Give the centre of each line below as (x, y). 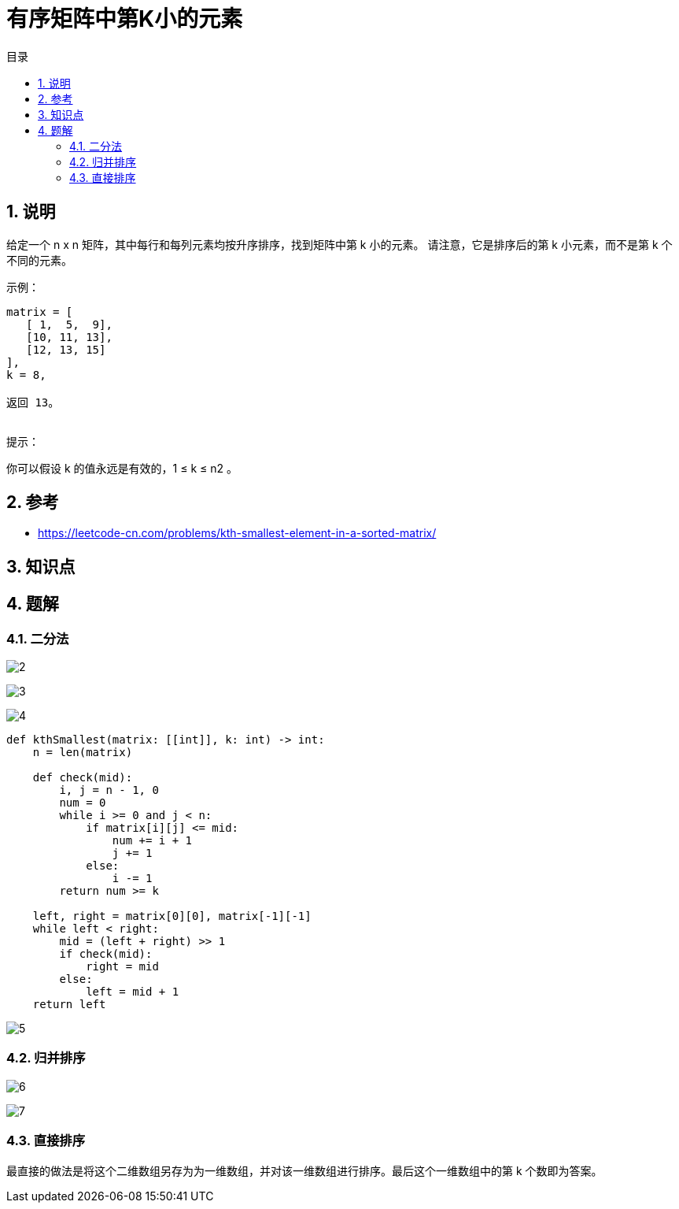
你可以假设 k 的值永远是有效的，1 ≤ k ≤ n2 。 (122, 468)
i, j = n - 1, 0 (109, 790)
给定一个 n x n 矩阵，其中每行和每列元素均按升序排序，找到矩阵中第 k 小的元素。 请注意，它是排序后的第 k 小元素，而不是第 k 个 (339, 244)
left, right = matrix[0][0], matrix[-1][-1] (172, 916)
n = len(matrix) (83, 753)
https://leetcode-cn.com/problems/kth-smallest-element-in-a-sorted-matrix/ (237, 533)
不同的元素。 (39, 260)
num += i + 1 (152, 841)
